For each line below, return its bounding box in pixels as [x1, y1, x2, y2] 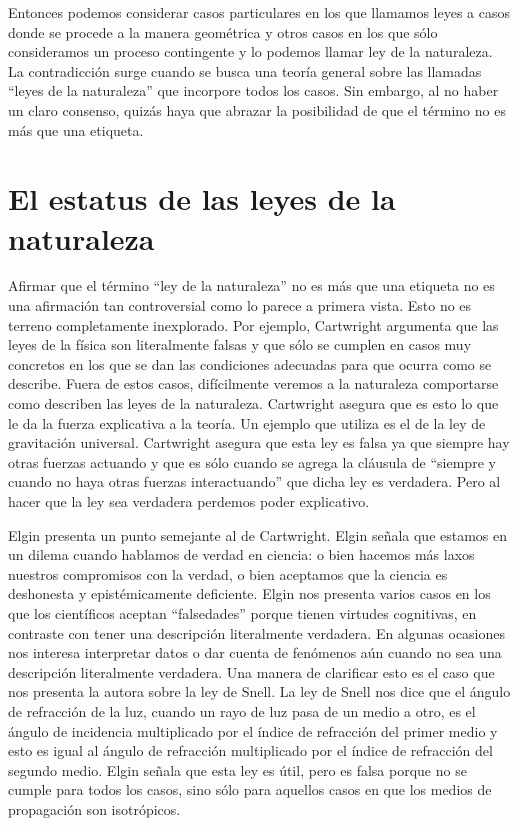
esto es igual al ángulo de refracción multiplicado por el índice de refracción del [8, 740, 493, 761]
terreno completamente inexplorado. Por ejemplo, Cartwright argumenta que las [8, 314, 499, 335]
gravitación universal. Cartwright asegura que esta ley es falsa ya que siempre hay [8, 432, 510, 453]
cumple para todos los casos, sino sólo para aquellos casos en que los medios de [8, 779, 492, 800]
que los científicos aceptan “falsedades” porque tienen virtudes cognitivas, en [8, 602, 477, 623]
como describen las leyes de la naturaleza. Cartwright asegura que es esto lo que [8, 393, 499, 414]
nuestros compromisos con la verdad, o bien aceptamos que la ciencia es [8, 563, 448, 584]
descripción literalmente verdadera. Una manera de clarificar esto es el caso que [8, 661, 495, 682]
